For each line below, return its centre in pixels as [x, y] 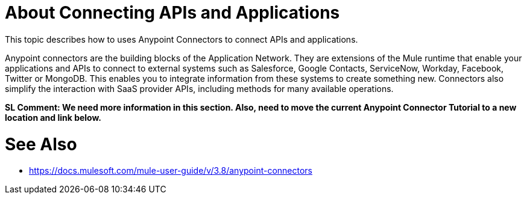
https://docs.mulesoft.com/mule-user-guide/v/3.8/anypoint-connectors [171, 171]
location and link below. [53, 117]
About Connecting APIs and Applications [172, 13]
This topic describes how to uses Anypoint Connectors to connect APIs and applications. [181, 39]
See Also [41, 144]
